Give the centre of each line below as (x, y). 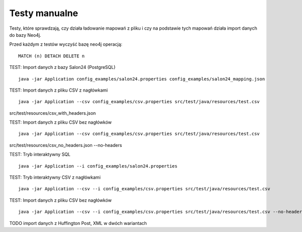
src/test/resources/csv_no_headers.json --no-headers (66, 145)
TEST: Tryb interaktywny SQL (40, 154)
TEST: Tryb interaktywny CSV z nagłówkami (55, 177)
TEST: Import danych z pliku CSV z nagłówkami (59, 90)
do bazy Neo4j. (25, 35)
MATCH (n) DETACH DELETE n (52, 56)
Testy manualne (44, 13)
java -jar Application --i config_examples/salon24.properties (98, 166)
